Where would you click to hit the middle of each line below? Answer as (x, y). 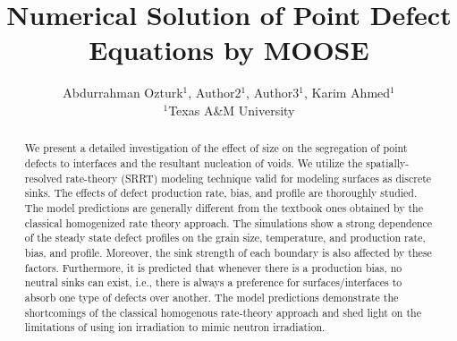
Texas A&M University (232, 110)
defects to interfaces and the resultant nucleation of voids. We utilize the (194, 162)
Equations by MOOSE (229, 50)
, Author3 (273, 93)
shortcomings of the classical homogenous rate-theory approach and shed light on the (223, 312)
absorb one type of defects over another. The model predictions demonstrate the (212, 297)
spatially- (388, 162)
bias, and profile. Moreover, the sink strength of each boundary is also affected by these (228, 252)
